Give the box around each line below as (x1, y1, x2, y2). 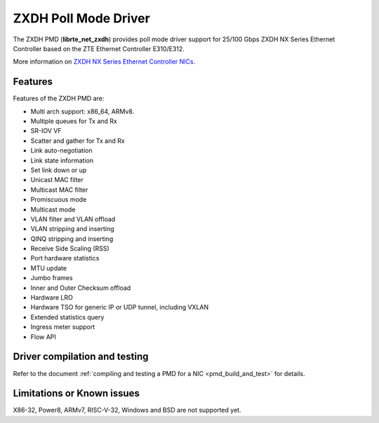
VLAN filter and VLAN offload (30, 214, 116, 223)
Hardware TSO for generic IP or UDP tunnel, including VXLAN (30, 303, 209, 312)
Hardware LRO (30, 293, 73, 302)
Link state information (30, 156, 94, 165)
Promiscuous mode (30, 195, 87, 204)
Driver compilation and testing (13, 351, 149, 363)
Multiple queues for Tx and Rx (30, 117, 117, 125)
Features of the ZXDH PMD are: (13, 95, 105, 103)
